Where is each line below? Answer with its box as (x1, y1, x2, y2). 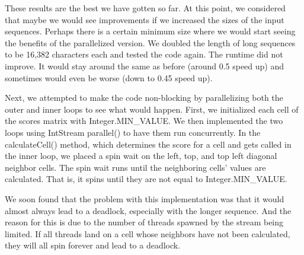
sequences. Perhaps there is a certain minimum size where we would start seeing (5, 25, 296, 37)
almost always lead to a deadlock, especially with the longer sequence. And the (5, 204, 292, 216)
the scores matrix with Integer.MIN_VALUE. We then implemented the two (5, 114, 283, 127)
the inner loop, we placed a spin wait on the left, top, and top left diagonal (5, 149, 277, 162)
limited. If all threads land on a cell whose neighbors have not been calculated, (5, 227, 290, 240)
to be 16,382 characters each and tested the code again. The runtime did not (5, 48, 283, 60)
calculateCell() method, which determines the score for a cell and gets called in (5, 138, 292, 150)
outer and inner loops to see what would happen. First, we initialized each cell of (5, 103, 299, 115)
